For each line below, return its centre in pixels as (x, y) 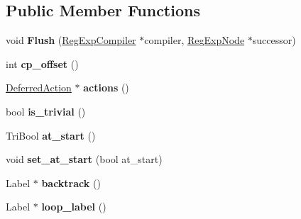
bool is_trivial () (46, 111)
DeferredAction (39, 88)
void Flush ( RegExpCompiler (71, 40)
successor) (274, 40)
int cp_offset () (42, 63)
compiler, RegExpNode (195, 40)
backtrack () (71, 182)
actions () (106, 88)
